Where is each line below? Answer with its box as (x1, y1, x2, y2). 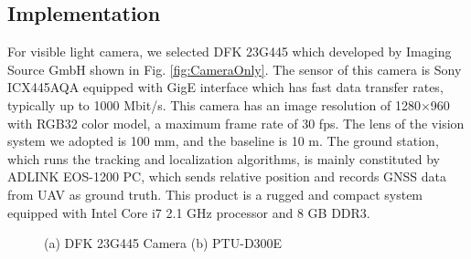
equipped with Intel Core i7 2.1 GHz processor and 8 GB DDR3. (7, 202, 370, 222)
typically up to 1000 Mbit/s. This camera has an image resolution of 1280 (7, 95, 421, 114)
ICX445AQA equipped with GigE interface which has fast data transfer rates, (7, 78, 444, 97)
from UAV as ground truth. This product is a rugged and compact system (7, 184, 423, 203)
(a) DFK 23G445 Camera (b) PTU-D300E (44, 233, 283, 253)
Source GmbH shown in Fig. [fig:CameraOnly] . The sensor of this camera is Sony (7, 59, 462, 78)
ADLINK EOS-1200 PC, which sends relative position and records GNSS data (7, 167, 447, 186)
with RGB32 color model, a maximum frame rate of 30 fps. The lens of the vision (7, 113, 465, 132)
